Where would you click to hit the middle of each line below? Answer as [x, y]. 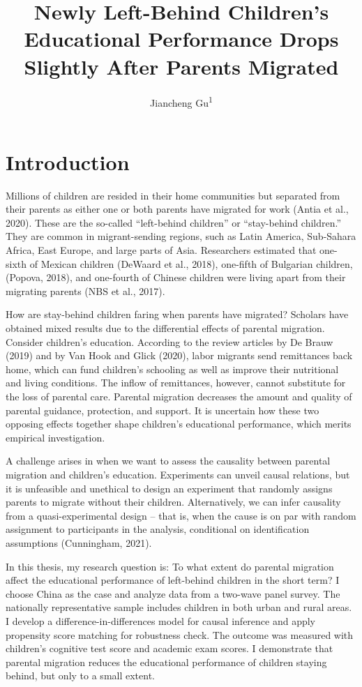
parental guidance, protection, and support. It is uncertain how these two [163, 410]
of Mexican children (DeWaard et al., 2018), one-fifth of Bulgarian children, [191, 263]
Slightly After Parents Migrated [181, 66]
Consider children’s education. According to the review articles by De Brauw [169, 341]
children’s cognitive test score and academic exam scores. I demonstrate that [169, 648]
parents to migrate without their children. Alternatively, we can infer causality [173, 502]
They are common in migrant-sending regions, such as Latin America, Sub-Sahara [181, 236]
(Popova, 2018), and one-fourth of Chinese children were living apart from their [176, 277]
